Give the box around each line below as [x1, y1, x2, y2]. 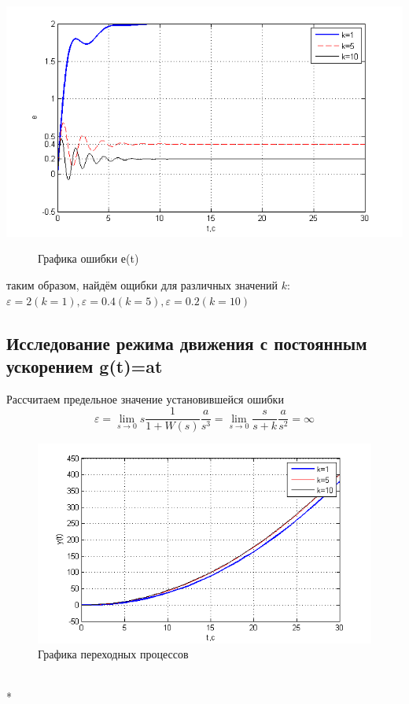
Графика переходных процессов [38, 646, 189, 662]
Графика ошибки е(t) [38, 250, 139, 267]
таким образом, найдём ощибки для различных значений [6, 276, 278, 293]
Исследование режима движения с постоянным [6, 330, 367, 355]
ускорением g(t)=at [6, 353, 163, 378]
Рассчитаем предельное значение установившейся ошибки [6, 390, 284, 407]
